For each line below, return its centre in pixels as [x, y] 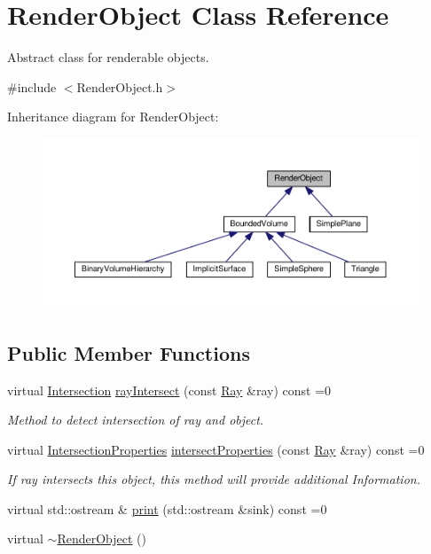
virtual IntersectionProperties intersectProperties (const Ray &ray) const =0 [216, 449]
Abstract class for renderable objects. [108, 57]
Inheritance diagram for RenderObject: [113, 117]
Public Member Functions [129, 352]
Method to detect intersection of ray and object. [136, 420]
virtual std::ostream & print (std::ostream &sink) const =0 [167, 508]
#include [32, 86]
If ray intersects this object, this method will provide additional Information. [214, 479]
